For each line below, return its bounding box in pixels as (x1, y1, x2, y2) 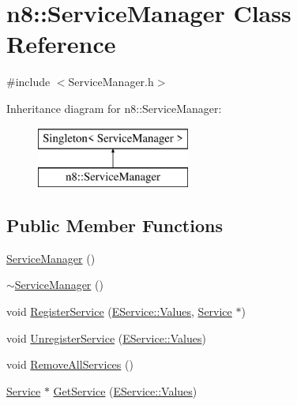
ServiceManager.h (68, 73, 154, 90)
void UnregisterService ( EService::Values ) (6, 329, 206, 346)
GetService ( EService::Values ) (53, 382, 197, 399)
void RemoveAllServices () (6, 356, 133, 373)
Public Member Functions (6, 213, 223, 238)
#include (6, 73, 51, 90)
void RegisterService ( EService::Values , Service (6, 303, 232, 320)
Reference (6, 28, 116, 60)
